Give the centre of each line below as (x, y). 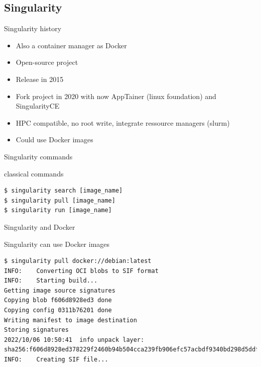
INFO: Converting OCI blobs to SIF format (81, 271)
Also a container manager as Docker (71, 45)
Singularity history (33, 28)
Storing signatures (36, 330)
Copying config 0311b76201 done (58, 310)
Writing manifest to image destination (71, 320)
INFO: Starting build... (51, 281)
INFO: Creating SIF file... (56, 360)
